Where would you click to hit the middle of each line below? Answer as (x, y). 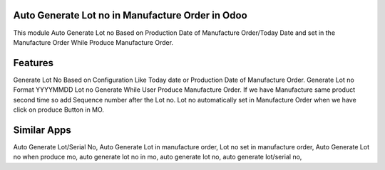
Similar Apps (42, 130)
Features (33, 63)
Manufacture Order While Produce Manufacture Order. (93, 42)
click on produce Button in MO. (59, 110)
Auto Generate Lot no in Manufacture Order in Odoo (130, 15)
